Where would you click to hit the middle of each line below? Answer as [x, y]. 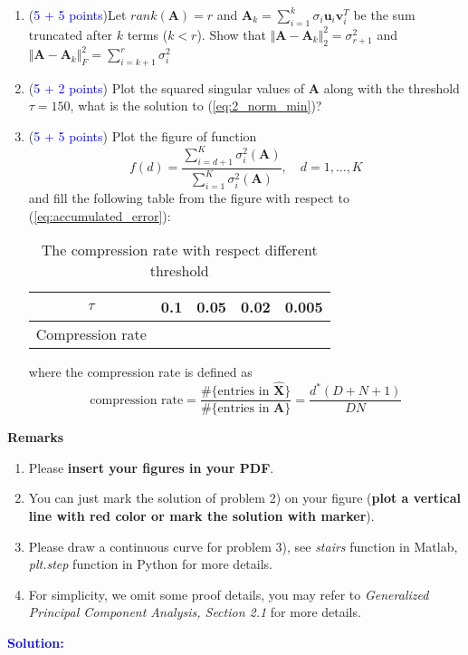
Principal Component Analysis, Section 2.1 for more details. [195, 612]
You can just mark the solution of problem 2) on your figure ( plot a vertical [245, 498]
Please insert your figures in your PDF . [151, 467]
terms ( [148, 34]
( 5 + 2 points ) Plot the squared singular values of [167, 87]
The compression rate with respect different [179, 250]
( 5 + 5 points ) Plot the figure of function [143, 136]
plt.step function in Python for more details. [151, 564]
